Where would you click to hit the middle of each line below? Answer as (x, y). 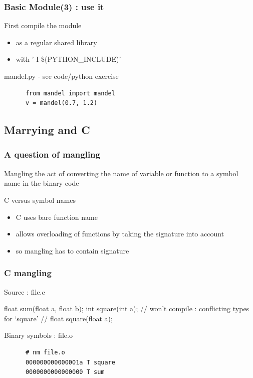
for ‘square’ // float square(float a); (58, 318)
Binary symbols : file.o (38, 335)
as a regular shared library (56, 42)
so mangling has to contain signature (72, 250)
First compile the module (43, 25)
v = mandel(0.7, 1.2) (61, 103)
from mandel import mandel (70, 93)
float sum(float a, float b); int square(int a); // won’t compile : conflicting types (127, 308)
